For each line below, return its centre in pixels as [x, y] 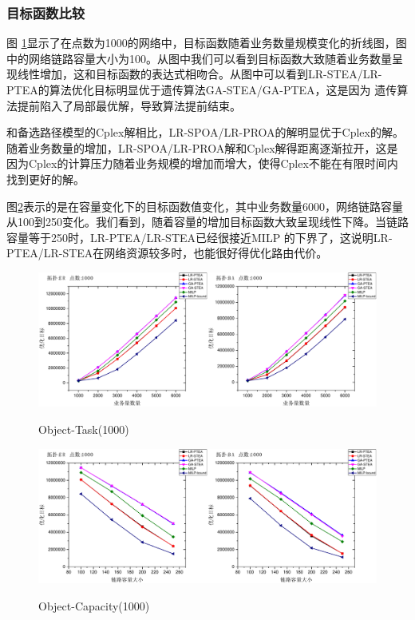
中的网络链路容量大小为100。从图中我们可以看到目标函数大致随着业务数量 [199, 58]
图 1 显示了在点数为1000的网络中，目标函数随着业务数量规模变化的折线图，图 [207, 43]
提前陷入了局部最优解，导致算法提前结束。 [129, 105]
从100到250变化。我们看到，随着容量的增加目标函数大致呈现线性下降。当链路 [207, 222]
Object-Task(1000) [84, 429]
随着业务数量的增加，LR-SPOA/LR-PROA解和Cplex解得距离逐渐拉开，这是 [202, 147]
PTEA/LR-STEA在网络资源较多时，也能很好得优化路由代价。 [167, 253]
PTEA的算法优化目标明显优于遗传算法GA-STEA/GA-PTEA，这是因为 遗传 [202, 89]
